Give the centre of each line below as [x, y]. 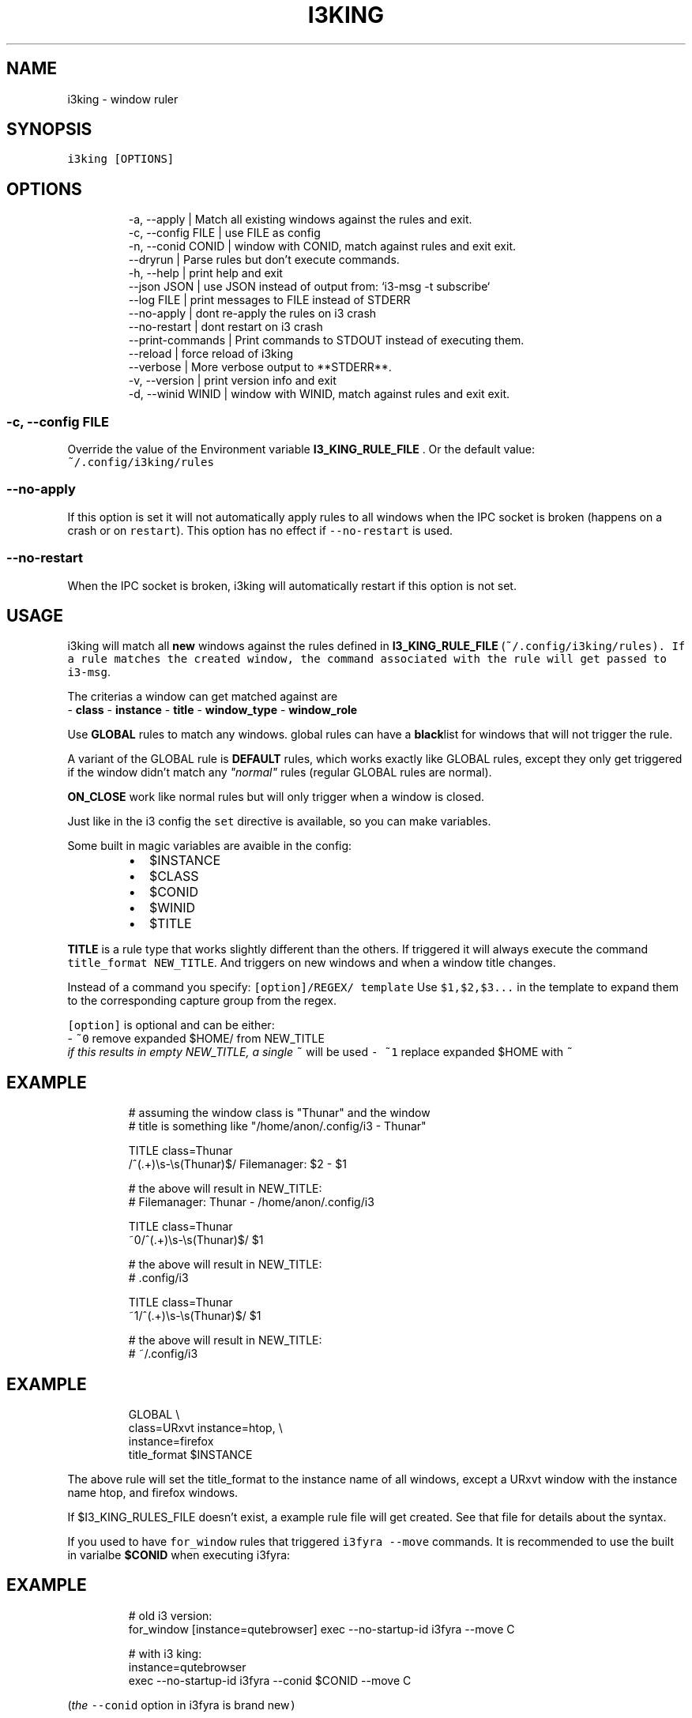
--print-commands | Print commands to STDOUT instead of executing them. [326, 340]
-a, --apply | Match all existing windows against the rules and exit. [300, 220]
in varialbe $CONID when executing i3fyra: [179, 1555]
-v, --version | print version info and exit [232, 381]
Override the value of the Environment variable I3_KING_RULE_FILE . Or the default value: [301, 449]
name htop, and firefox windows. [153, 1493]
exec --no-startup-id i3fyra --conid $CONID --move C [270, 1680]
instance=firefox [171, 1442]
